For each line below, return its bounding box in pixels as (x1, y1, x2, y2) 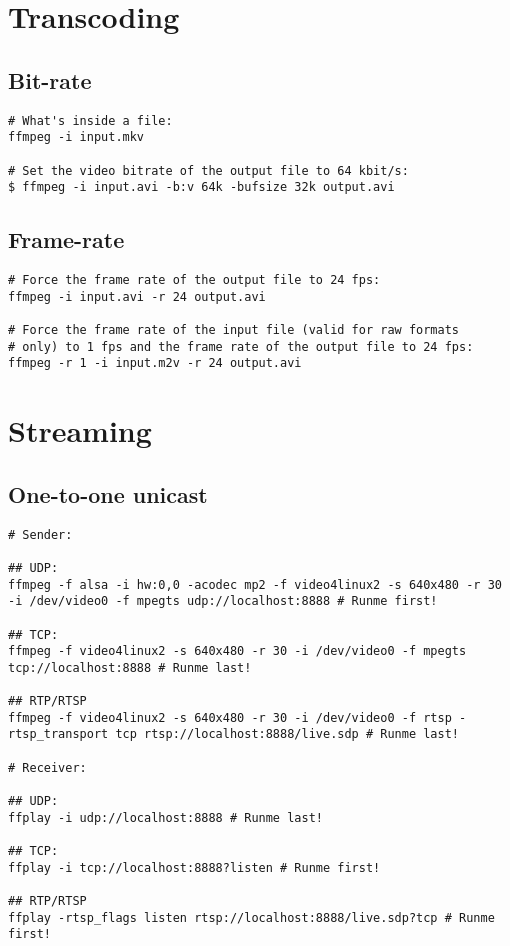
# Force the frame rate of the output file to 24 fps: (8, 273, 381, 288)
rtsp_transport (8, 727, 109, 742)
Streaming (8, 410, 152, 451)
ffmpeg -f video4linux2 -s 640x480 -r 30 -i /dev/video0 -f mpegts (8, 644, 467, 659)
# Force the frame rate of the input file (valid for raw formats (8, 323, 460, 338)
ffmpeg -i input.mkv (8, 130, 145, 145)
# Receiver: (8, 760, 87, 775)
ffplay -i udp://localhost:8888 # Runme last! (8, 810, 323, 825)
